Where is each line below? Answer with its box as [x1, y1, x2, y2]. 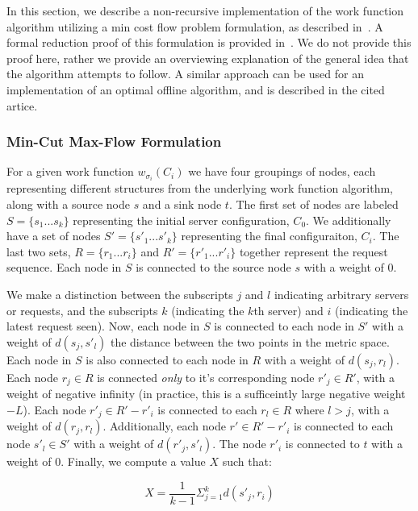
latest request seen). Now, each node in [6, 318, 200, 334]
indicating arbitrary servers [274, 286, 409, 303]
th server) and [253, 301, 324, 318]
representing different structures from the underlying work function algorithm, [6, 180, 393, 197]
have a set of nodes [6, 227, 101, 244]
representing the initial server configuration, [73, 211, 290, 228]
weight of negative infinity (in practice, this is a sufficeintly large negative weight [6, 385, 406, 402]
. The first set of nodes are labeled [228, 196, 399, 213]
